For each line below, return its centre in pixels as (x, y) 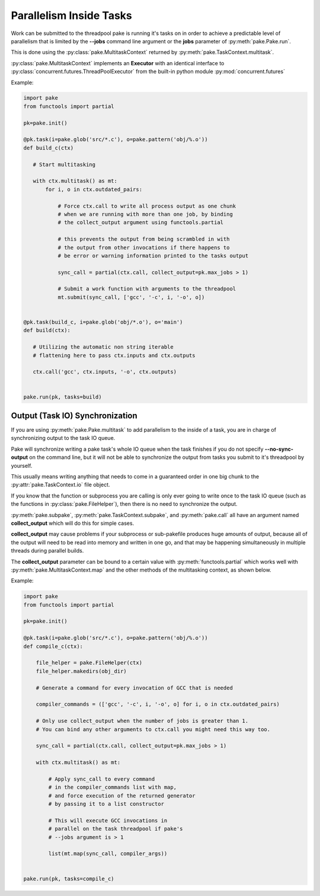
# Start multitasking (64, 164)
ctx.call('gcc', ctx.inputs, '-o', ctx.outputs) (105, 372)
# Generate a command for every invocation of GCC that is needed (135, 688)
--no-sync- (279, 449)
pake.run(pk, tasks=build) (63, 397)
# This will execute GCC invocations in (108, 820)
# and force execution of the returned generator (122, 795)
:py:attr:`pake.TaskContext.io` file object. (60, 485)
